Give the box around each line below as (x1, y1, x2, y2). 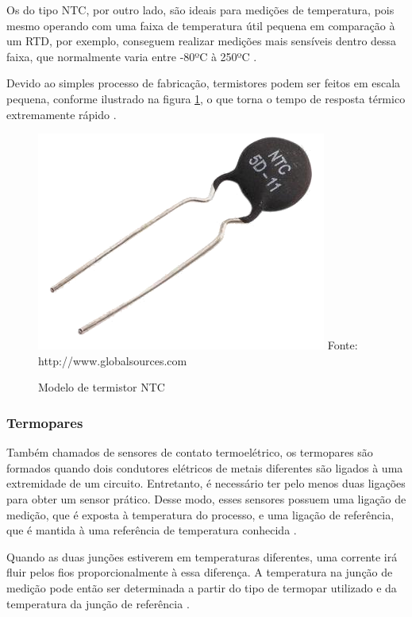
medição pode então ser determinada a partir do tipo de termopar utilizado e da (6, 579, 397, 596)
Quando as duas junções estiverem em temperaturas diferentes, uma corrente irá (6, 548, 398, 565)
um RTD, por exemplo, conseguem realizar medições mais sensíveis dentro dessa (6, 33, 397, 49)
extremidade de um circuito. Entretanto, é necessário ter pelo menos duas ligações (6, 475, 406, 492)
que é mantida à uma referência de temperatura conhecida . (6, 522, 297, 538)
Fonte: (327, 337, 358, 353)
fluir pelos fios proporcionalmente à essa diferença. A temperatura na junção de (6, 564, 393, 580)
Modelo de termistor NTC (38, 379, 165, 395)
